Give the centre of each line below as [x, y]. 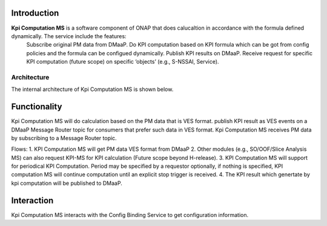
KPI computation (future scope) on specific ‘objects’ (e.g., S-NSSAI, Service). [123, 62]
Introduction [35, 13]
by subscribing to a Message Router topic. [64, 138]
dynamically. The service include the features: [69, 36]
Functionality [37, 107]
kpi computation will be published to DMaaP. [67, 183]
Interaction [32, 200]
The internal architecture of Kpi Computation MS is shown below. [92, 89]
